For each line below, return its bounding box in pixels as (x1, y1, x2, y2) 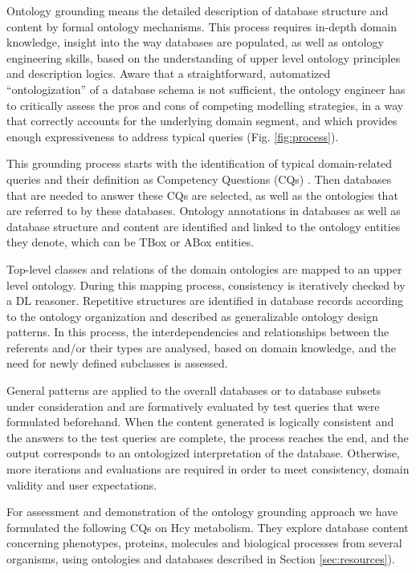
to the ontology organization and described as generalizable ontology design (6, 307, 378, 324)
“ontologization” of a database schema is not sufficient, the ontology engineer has (6, 80, 406, 97)
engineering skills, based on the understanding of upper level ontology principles (6, 49, 401, 66)
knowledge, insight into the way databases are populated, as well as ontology (6, 34, 384, 51)
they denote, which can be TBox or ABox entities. (6, 234, 255, 250)
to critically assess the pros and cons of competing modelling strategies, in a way (6, 96, 404, 113)
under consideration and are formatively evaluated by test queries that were (6, 397, 380, 414)
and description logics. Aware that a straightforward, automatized (6, 65, 331, 82)
